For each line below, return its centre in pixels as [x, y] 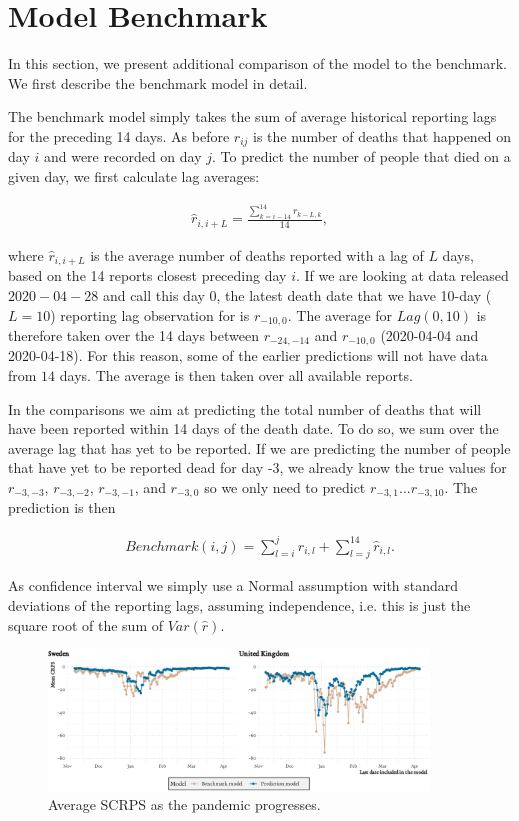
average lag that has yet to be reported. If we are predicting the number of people [259, 447]
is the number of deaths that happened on [382, 135]
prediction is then [62, 507]
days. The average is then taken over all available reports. [236, 375]
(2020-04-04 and [429, 334]
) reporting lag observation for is [150, 314]
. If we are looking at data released [402, 275]
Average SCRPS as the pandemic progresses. [184, 804]
